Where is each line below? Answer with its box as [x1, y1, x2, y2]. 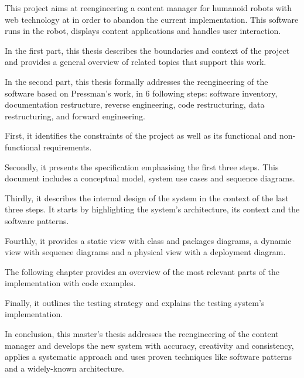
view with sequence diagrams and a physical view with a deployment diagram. [5, 246, 286, 258]
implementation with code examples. [5, 277, 136, 289]
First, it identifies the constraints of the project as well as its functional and [5, 129, 277, 142]
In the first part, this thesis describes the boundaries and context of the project [5, 44, 290, 56]
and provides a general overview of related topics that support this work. [5, 56, 267, 68]
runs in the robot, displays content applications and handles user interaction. [5, 25, 281, 37]
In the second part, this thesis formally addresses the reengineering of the [5, 75, 268, 87]
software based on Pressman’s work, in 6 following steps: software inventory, [5, 87, 278, 99]
